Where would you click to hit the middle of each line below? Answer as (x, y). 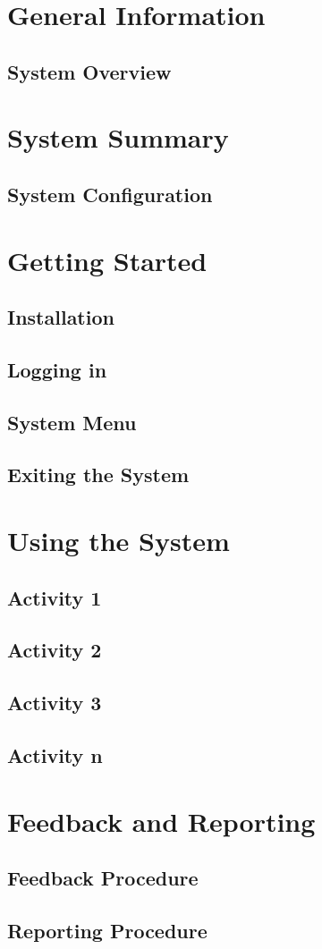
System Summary (118, 137)
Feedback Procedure (103, 878)
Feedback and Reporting (161, 821)
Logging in (57, 369)
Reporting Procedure (107, 930)
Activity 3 (55, 703)
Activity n (55, 754)
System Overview (89, 71)
